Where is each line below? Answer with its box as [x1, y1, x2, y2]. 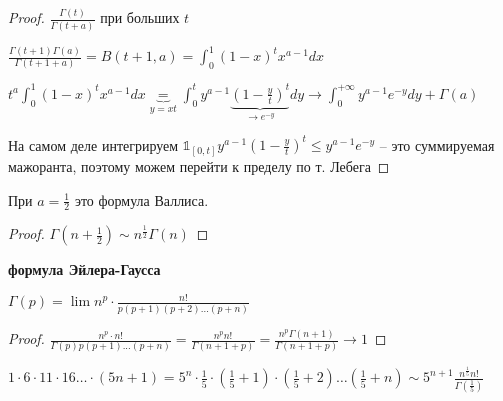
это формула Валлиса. [74, 189, 209, 210]
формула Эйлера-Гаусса [8, 259, 161, 280]
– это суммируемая [379, 134, 495, 155]
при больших [100, 7, 180, 28]
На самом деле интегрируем [8, 134, 179, 155]
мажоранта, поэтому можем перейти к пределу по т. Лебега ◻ [8, 155, 390, 176]
